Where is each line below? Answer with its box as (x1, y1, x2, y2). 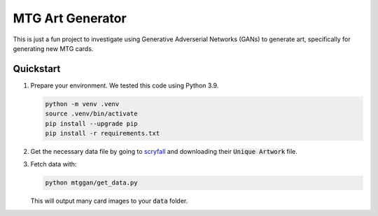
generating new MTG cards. (13, 44, 94, 52)
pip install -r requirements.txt (45, 129, 160, 137)
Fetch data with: (30, 160, 77, 168)
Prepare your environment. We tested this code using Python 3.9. (30, 81, 219, 89)
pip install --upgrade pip (45, 120, 138, 127)
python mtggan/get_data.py (45, 179, 138, 187)
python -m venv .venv (45, 100, 120, 108)
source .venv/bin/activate (45, 110, 138, 118)
